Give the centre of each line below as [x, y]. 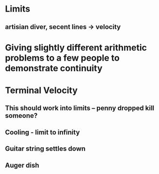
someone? [21, 116]
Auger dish [22, 165]
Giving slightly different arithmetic [76, 47]
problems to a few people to [62, 58]
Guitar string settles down [45, 149]
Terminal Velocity [41, 90]
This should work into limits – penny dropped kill [80, 108]
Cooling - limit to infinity [43, 132]
